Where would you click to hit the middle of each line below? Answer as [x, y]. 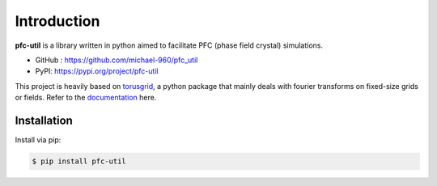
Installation [44, 120]
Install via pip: [38, 140]
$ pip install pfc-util [79, 161]
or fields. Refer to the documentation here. [86, 98]
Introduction [57, 21]
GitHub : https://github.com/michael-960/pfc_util [117, 60]
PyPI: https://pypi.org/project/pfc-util [97, 71]
